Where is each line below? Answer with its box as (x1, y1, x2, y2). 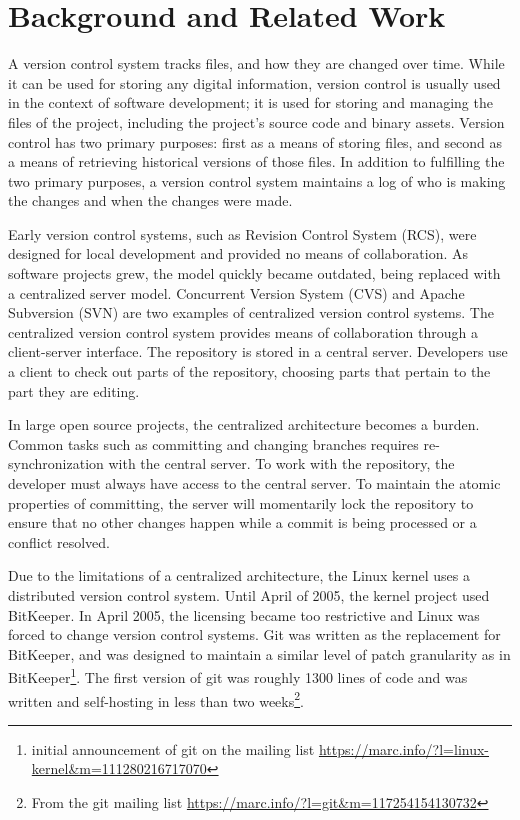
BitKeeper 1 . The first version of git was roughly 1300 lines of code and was (8, 664, 468, 687)
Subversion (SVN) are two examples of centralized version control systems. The (8, 302, 494, 323)
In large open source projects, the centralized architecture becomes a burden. (8, 414, 480, 435)
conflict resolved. (8, 531, 111, 552)
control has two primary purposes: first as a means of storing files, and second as (8, 131, 503, 152)
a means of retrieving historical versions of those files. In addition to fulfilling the (8, 151, 505, 172)
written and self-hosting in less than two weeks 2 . (8, 687, 304, 711)
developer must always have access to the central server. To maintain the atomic (8, 473, 501, 493)
